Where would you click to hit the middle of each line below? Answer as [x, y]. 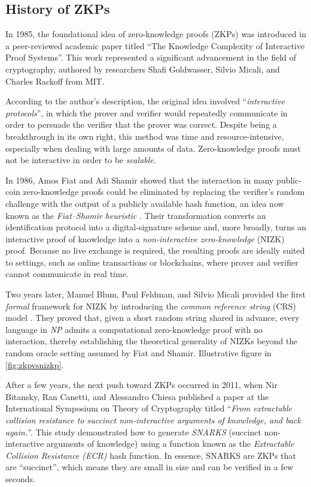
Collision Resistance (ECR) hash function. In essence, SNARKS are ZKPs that [151, 455]
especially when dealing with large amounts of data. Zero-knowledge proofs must [153, 148]
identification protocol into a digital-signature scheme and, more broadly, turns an [156, 227]
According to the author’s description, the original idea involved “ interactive [145, 101]
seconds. [20, 478]
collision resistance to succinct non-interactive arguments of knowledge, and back [153, 420]
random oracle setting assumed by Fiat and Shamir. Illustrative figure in [138, 353]
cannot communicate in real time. [67, 274]
